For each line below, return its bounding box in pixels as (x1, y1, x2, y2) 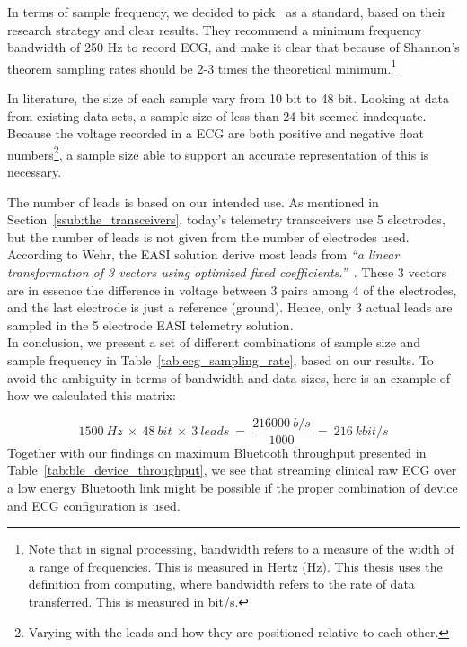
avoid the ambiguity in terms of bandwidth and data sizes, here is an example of (7, 368, 451, 387)
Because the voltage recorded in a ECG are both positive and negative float (7, 124, 424, 143)
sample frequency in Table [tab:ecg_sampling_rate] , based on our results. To (7, 351, 434, 369)
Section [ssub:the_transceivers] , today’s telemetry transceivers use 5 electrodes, (7, 210, 445, 229)
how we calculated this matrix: (7, 386, 176, 405)
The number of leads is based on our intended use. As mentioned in (7, 192, 379, 211)
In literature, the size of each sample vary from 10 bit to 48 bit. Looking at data (7, 89, 450, 108)
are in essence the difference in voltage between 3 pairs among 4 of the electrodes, (7, 280, 457, 299)
